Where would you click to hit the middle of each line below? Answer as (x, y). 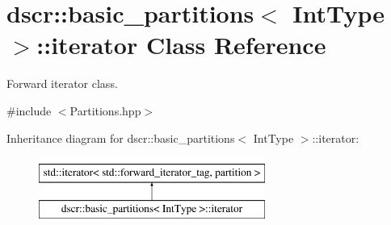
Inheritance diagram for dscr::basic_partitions (121, 137)
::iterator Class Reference (181, 45)
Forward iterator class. (62, 83)
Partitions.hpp (105, 110)
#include (29, 110)
